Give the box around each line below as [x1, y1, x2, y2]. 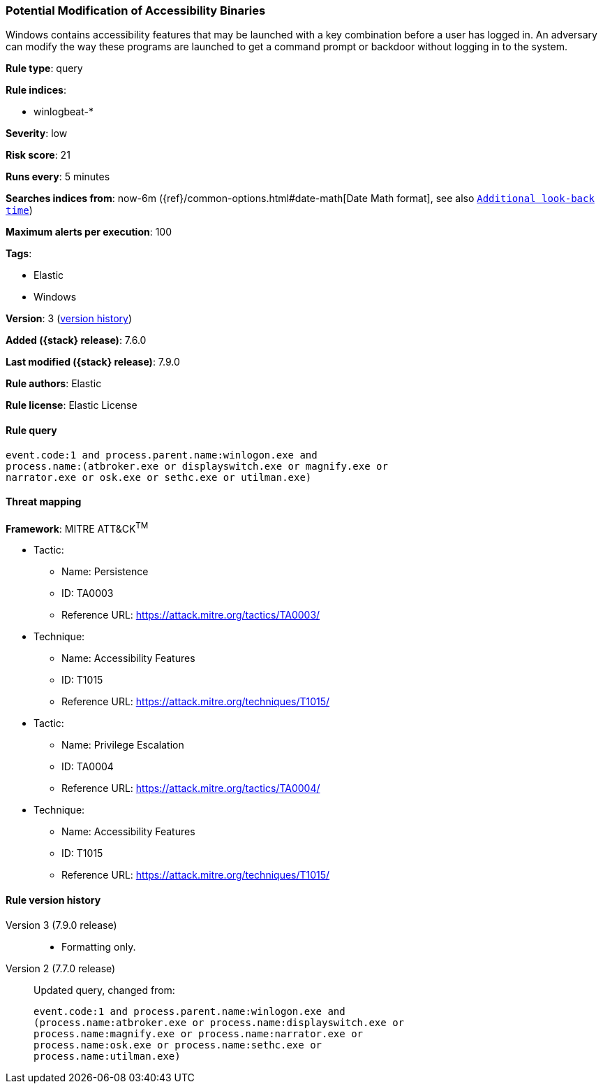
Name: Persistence [61, 565, 149, 578]
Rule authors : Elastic [6, 377, 102, 390]
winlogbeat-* [33, 106, 94, 118]
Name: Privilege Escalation [61, 739, 184, 751]
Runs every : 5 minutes [6, 171, 110, 183]
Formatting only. [61, 940, 136, 953]
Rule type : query [6, 62, 83, 75]
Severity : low [6, 127, 68, 140]
